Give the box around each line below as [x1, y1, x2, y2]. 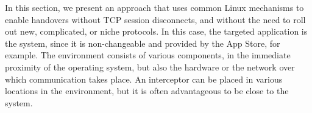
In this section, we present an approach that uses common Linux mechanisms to [5, 1, 304, 13]
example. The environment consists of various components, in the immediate [5, 49, 291, 61]
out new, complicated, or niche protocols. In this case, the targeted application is [5, 25, 308, 38]
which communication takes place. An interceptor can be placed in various [5, 72, 283, 85]
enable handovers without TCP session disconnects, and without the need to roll [5, 13, 306, 26]
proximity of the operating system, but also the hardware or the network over [5, 60, 295, 73]
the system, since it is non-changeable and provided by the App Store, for [5, 36, 280, 49]
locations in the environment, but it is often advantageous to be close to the [5, 84, 289, 97]
